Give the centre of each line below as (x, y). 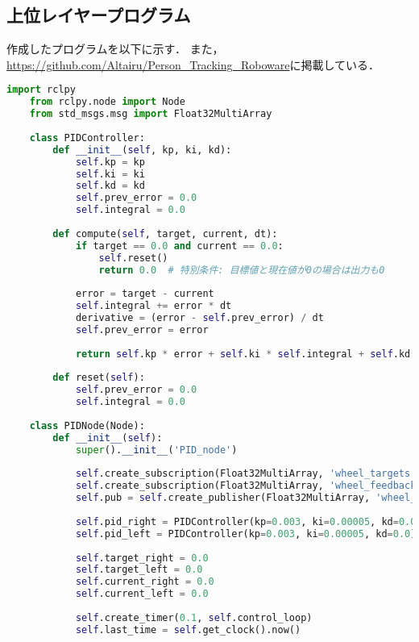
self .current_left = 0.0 (142, 594)
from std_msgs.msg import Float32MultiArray (151, 114)
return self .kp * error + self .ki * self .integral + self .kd (243, 354)
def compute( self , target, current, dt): (165, 233)
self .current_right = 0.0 (145, 582)
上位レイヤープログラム (99, 15)
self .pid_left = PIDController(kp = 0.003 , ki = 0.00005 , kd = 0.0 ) (246, 534)
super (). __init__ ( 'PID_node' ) (156, 450)
